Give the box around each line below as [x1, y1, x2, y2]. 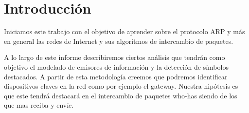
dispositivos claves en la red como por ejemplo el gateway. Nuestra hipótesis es [4, 81, 238, 91]
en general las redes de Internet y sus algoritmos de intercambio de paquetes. [4, 36, 233, 46]
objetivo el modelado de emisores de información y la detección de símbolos [4, 61, 229, 72]
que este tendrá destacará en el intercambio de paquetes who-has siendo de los [4, 90, 237, 100]
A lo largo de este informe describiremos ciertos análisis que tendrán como [4, 52, 225, 62]
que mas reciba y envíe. [4, 100, 74, 110]
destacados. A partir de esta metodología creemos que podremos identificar [4, 71, 228, 81]
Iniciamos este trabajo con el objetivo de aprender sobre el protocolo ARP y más [4, 26, 245, 37]
